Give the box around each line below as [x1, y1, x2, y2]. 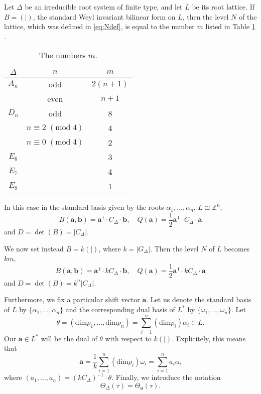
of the [239, 11, 257, 22]
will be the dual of [41, 333, 97, 343]
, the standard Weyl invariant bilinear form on [33, 11, 176, 22]
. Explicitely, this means [172, 333, 246, 343]
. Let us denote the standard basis [146, 294, 251, 305]
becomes [224, 243, 250, 253]
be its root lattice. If [192, 2, 254, 12]
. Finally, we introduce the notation [111, 372, 221, 382]
